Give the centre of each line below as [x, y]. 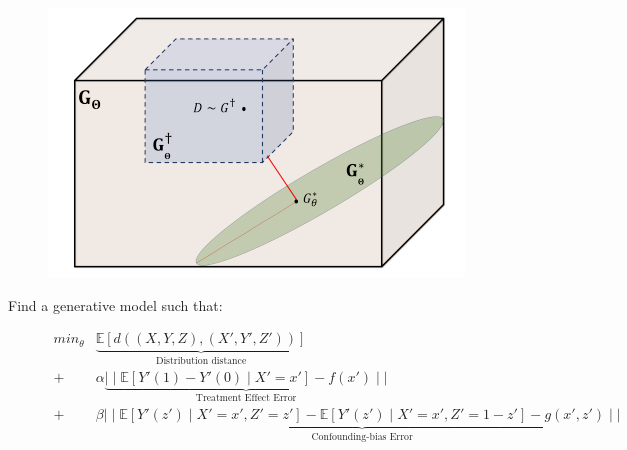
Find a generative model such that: [115, 304]
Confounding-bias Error [362, 436]
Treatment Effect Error [246, 398]
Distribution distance [201, 361]
